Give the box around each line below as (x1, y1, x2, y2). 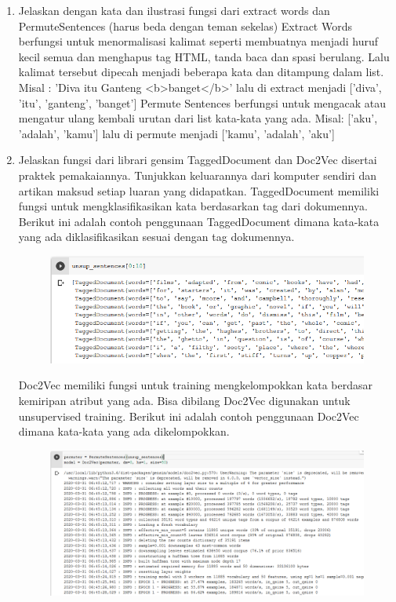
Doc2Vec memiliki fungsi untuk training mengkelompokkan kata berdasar (18, 377, 373, 393)
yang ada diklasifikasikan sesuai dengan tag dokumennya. (18, 228, 295, 245)
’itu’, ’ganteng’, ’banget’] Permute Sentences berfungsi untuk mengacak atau (18, 94, 387, 111)
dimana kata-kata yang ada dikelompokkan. (18, 423, 230, 440)
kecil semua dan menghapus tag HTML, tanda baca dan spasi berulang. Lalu (18, 48, 390, 64)
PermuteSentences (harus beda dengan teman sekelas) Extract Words (18, 17, 352, 34)
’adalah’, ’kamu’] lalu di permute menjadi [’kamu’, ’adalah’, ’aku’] (18, 125, 335, 141)
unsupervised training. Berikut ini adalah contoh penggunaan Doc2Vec (18, 407, 359, 424)
